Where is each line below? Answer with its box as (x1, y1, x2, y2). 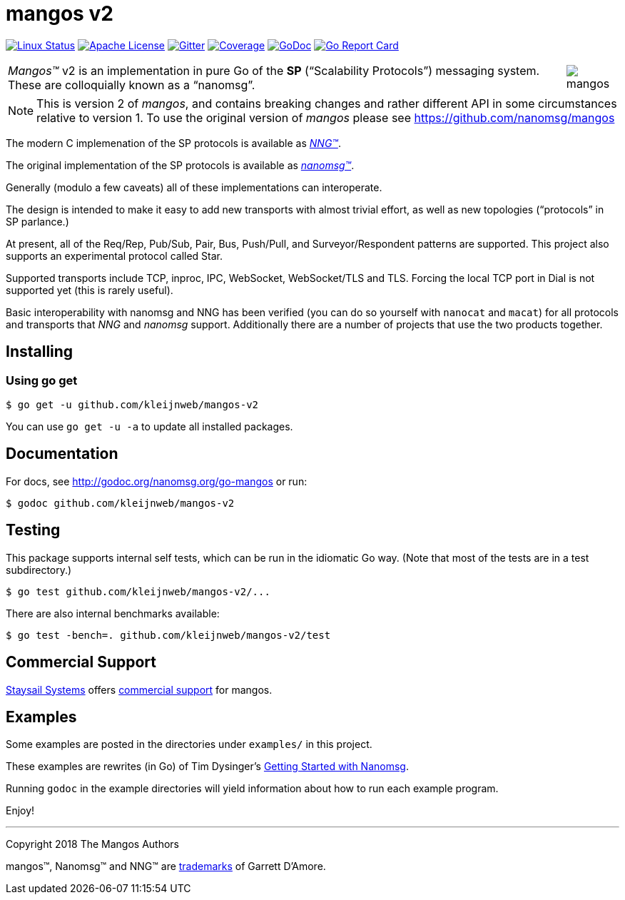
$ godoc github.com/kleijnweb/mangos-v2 (6, 497, 235, 509)
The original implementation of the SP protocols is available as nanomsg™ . (6, 158, 355, 171)
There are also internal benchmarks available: (6, 607, 220, 620)
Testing (6, 521, 61, 540)
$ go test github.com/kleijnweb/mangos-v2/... (6, 585, 270, 597)
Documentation (6, 445, 118, 463)
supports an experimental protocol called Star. (6, 249, 223, 262)
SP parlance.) (6, 215, 69, 228)
